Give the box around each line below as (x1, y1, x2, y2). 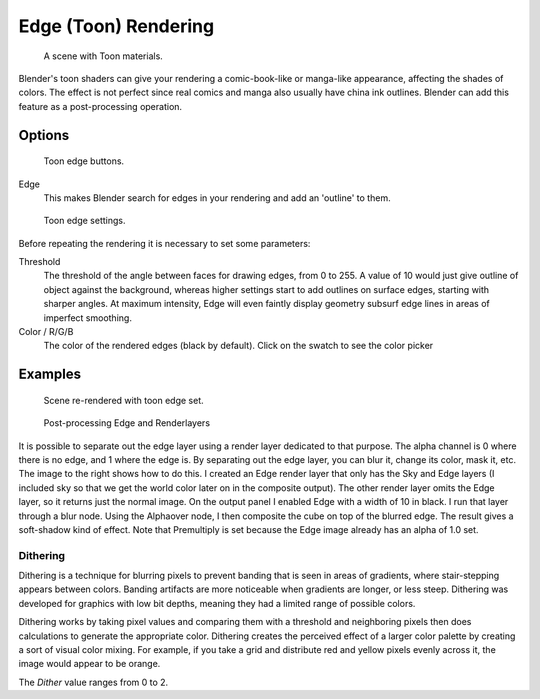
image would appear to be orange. (18, 658, 161, 670)
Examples (18, 366, 82, 383)
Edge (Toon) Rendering (18, 15, 215, 37)
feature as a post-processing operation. (18, 100, 183, 112)
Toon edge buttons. (43, 155, 125, 167)
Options (18, 126, 70, 144)
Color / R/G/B (18, 326, 74, 338)
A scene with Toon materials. (43, 50, 164, 62)
